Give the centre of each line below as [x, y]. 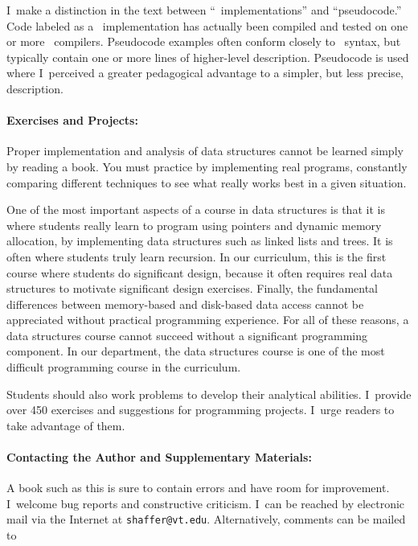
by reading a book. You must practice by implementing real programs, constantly [207, 166]
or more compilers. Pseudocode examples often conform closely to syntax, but [204, 41]
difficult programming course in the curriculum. [124, 367]
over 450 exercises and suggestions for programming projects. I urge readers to [201, 410]
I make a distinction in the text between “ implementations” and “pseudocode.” [204, 10]
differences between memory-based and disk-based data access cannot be [185, 304]
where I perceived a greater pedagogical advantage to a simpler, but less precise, [205, 73]
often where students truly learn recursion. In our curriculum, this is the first [197, 256]
